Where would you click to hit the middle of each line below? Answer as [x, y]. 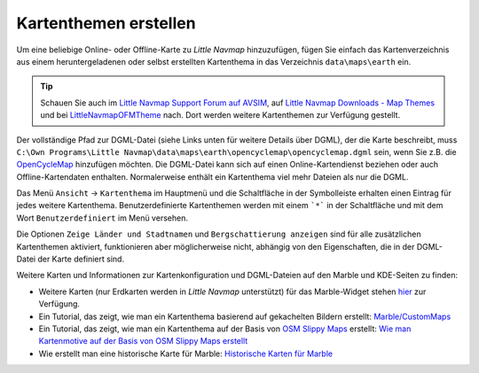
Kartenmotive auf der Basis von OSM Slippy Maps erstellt [143, 341]
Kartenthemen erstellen [106, 23]
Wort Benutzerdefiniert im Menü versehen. [102, 218]
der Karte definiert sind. [80, 259]
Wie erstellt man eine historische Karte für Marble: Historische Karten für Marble [185, 354]
